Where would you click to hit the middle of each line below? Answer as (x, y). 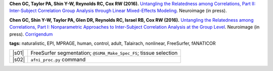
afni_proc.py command (58, 59)
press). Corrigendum (31, 34)
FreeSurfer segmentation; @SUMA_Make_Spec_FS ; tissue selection (104, 53)
